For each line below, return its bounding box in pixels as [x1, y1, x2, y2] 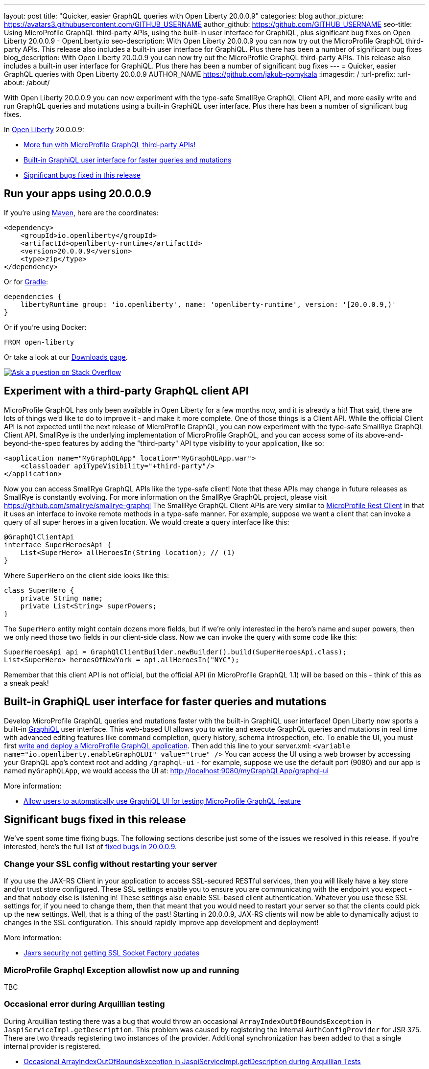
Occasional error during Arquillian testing [4, 999, 165, 1009]
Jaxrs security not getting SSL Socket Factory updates [24, 949, 200, 957]
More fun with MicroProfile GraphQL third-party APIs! [24, 140, 196, 149]
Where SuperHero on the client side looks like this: [4, 571, 169, 580]
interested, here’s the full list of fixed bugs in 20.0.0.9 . [4, 842, 177, 851]
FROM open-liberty [4, 338, 74, 346]
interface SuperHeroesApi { [4, 540, 112, 549]
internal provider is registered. [4, 1042, 101, 1050]
